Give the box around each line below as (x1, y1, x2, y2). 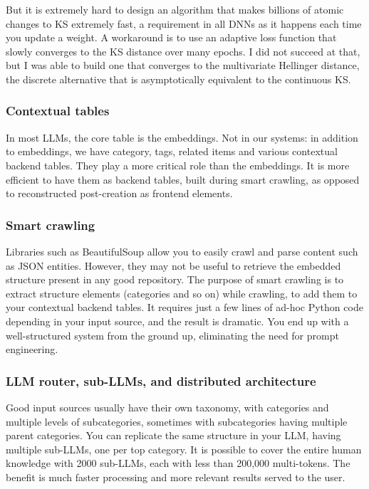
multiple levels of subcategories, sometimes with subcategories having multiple (6, 414, 348, 428)
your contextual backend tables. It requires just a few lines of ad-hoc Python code (6, 300, 363, 315)
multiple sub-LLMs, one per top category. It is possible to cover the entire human (6, 441, 362, 456)
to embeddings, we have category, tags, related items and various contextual (6, 144, 338, 159)
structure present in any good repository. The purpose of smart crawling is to (6, 272, 344, 287)
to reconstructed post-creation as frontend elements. (6, 186, 233, 201)
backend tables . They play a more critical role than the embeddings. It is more (6, 157, 350, 172)
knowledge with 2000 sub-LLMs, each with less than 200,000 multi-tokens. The (6, 456, 350, 470)
